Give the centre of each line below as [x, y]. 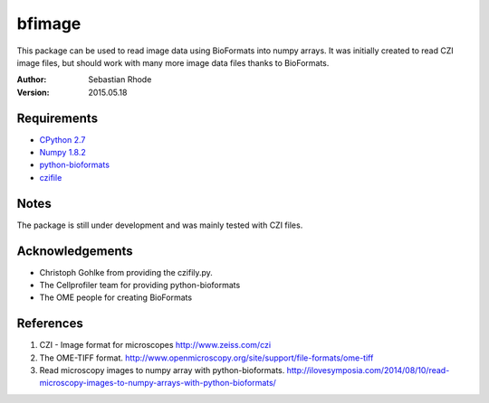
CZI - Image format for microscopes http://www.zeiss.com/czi [155, 345]
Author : [32, 80]
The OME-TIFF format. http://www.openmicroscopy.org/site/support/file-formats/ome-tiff [206, 358]
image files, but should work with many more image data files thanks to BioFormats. [173, 62]
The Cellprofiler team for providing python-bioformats [140, 285]
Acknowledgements [75, 251]
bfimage [49, 23]
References [50, 324]
